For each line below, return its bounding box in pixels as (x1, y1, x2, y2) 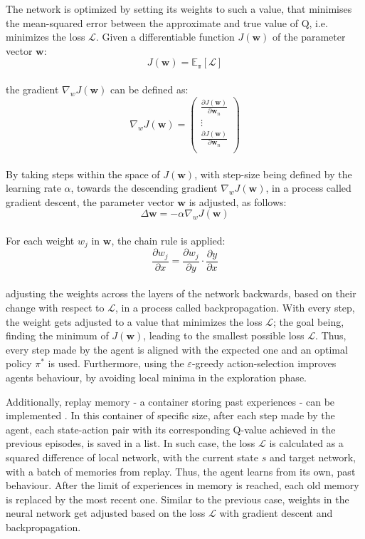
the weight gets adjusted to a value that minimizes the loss (6, 314, 263, 329)
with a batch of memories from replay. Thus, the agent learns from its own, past (6, 463, 356, 478)
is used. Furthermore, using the (48, 356, 184, 371)
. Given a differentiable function (95, 29, 235, 44)
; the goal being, (273, 314, 344, 329)
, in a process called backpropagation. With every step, (115, 300, 355, 315)
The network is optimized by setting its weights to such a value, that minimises (6, 1, 352, 16)
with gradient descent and (219, 505, 333, 520)
